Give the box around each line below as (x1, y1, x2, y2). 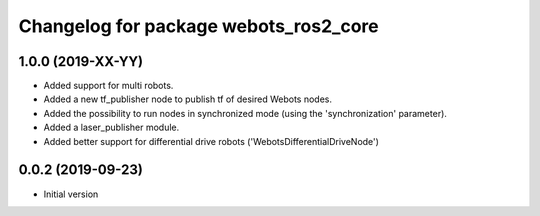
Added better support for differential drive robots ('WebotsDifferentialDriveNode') (43, 135, 380, 147)
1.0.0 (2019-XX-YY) (18, 53, 144, 70)
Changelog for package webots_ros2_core (18, 15, 379, 37)
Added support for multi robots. (43, 80, 174, 92)
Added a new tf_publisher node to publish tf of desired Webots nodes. (43, 93, 332, 105)
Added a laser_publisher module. (43, 121, 180, 134)
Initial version (43, 188, 99, 200)
